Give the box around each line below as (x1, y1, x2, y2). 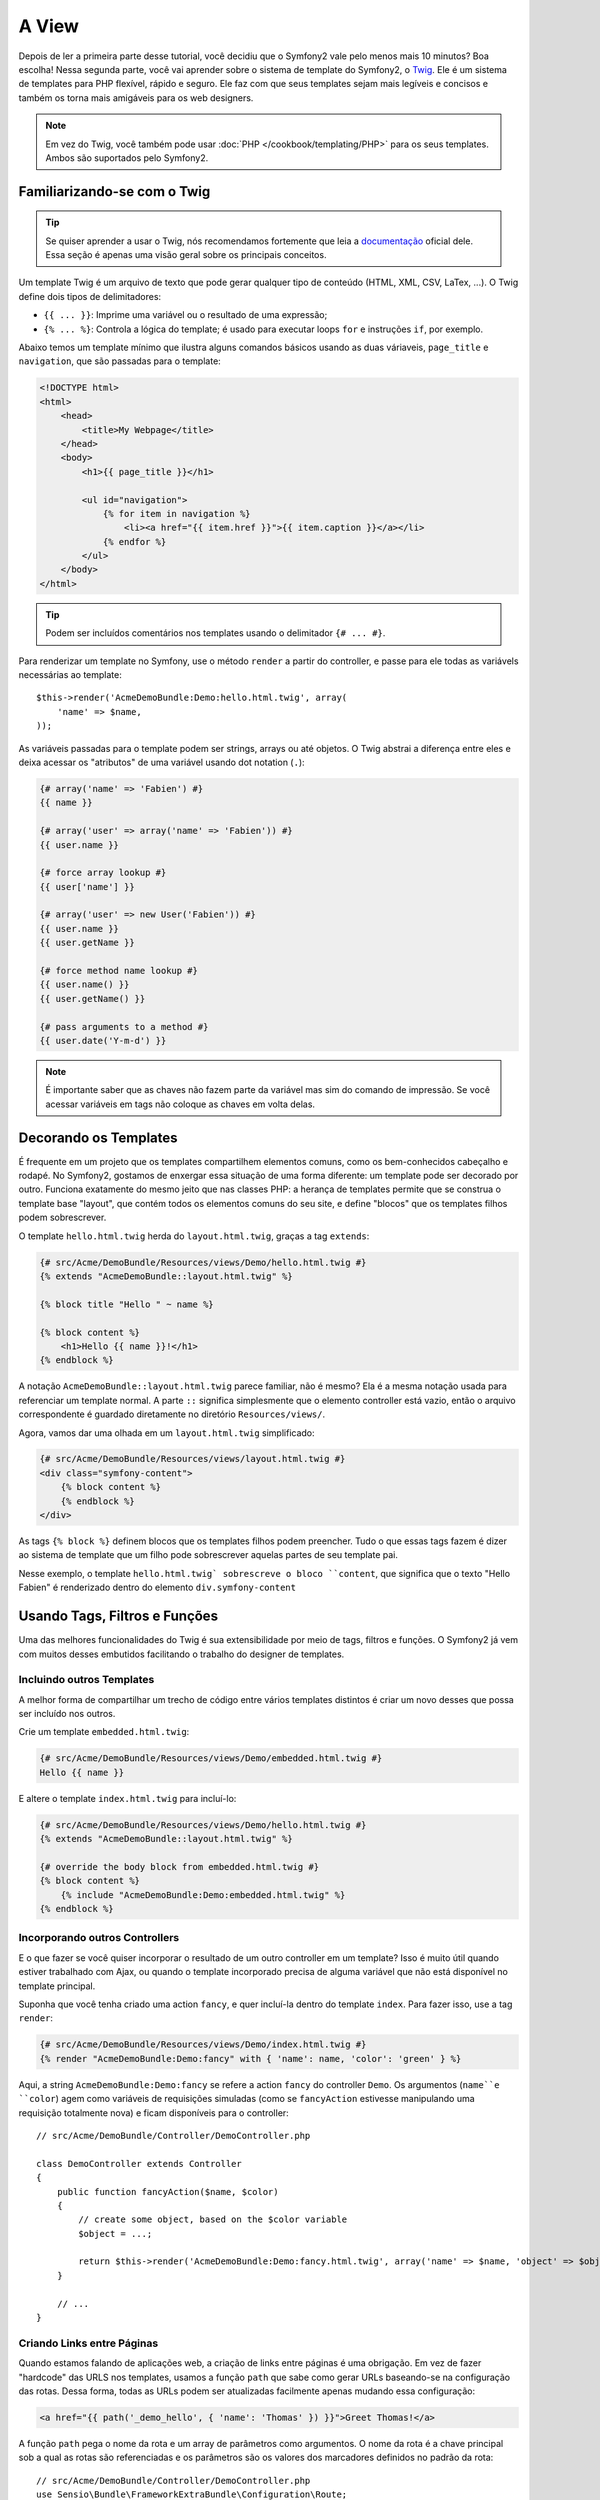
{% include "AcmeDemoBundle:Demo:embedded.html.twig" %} (60, 1889, 346, 1900)
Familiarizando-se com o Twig (18, 183, 211, 200)
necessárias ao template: (18, 669, 122, 681)
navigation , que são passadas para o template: (18, 355, 222, 367)
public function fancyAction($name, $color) (56, 2186, 279, 2197)
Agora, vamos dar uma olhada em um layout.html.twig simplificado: (18, 1426, 315, 1439)
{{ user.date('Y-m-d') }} (39, 1035, 167, 1046)
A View (18, 15, 80, 37)
